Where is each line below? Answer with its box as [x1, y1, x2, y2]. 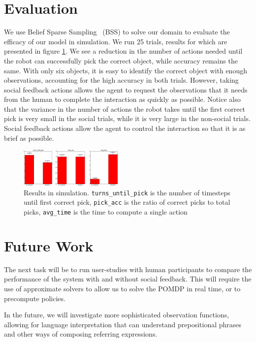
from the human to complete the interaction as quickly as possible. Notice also [4, 94, 241, 104]
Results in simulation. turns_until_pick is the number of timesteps [24, 187, 230, 197]
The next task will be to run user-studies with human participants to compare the [4, 264, 252, 274]
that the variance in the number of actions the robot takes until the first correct [4, 103, 246, 114]
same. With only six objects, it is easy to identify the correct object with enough [4, 65, 247, 75]
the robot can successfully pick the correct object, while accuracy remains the [4, 55, 238, 65]
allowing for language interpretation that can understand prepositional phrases [4, 319, 242, 329]
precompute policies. [4, 293, 65, 303]
